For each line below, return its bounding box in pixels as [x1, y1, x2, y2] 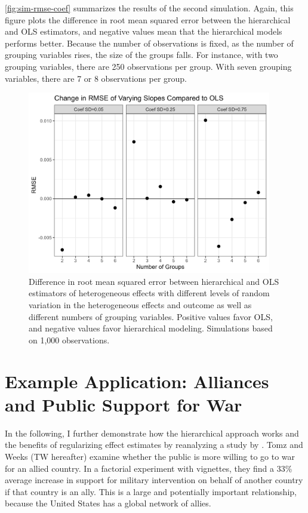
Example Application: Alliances [5, 368, 269, 393]
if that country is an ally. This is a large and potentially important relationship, [5, 485, 297, 497]
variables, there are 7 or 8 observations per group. [5, 72, 187, 84]
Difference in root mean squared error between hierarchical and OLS [29, 275, 279, 287]
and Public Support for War [5, 392, 242, 416]
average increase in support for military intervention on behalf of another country [5, 474, 303, 486]
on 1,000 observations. [29, 333, 110, 346]
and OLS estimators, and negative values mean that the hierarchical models [5, 25, 282, 38]
